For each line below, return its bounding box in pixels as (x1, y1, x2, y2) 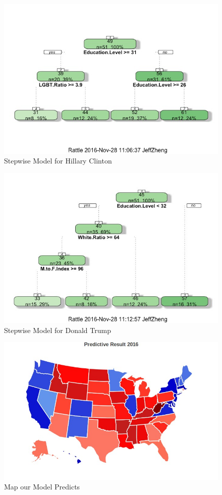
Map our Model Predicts (4, 481, 80, 492)
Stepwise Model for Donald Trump (4, 324, 111, 335)
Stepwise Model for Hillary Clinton (4, 155, 112, 166)
